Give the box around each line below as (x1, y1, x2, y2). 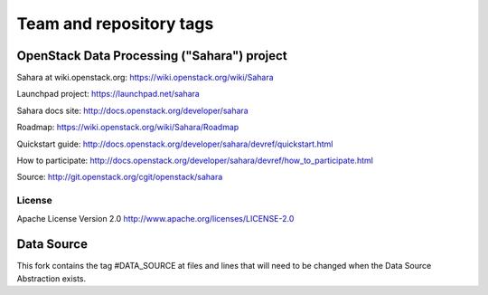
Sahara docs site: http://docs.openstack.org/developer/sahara (16, 105, 249, 116)
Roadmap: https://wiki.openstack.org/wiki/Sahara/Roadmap (16, 122, 239, 133)
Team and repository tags (16, 14, 214, 33)
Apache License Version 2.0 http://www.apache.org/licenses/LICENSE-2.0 (16, 213, 295, 224)
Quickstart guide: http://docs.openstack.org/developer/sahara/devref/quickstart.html (16, 138, 333, 149)
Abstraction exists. (16, 272, 87, 284)
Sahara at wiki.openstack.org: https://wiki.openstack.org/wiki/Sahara (16, 72, 275, 83)
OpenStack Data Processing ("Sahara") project (16, 48, 288, 63)
